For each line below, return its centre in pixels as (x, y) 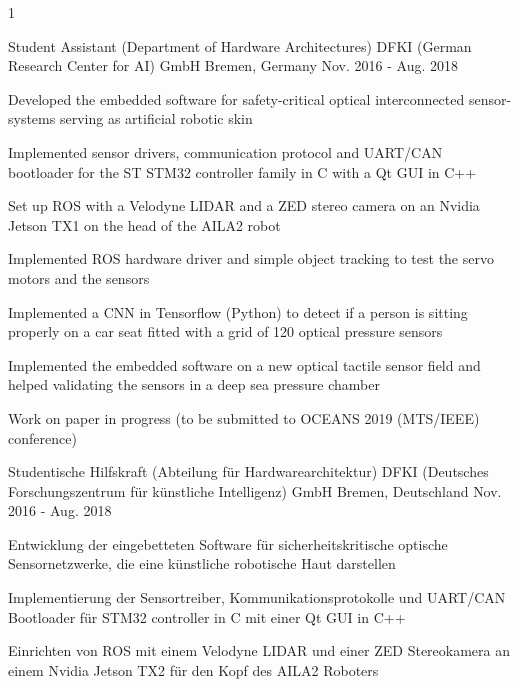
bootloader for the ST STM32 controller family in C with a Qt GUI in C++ (242, 171)
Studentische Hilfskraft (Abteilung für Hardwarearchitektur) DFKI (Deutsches (248, 471)
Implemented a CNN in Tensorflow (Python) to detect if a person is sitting (238, 311)
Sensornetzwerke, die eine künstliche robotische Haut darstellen (202, 563)
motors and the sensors (79, 277)
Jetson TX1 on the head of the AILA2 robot (144, 224)
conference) (42, 437)
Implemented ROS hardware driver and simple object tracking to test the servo (251, 258)
